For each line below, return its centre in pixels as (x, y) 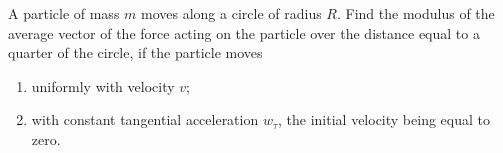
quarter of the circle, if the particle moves (135, 52)
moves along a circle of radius (231, 13)
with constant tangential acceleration (145, 119)
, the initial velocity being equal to (384, 119)
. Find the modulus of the (415, 13)
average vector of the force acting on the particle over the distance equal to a (244, 32)
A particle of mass (64, 13)
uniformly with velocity (103, 85)
